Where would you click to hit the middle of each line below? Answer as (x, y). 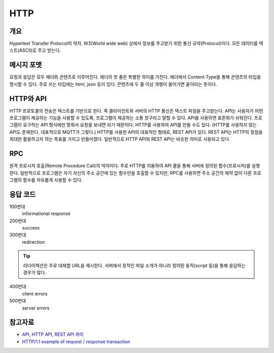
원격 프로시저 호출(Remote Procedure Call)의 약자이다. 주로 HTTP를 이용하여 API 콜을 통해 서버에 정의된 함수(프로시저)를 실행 (135, 166)
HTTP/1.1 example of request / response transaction (76, 341)
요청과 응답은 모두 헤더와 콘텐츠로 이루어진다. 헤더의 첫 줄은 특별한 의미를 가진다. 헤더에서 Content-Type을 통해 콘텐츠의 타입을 (135, 77)
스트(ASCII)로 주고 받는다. (35, 50)
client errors (35, 294)
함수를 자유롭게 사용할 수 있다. (53, 180)
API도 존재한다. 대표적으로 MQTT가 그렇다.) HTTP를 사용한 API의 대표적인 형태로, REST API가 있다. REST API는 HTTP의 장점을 (136, 132)
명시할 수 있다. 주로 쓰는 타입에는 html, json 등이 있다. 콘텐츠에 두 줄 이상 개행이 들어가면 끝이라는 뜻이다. (113, 84)
